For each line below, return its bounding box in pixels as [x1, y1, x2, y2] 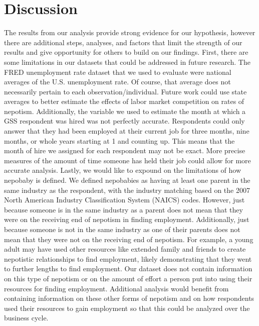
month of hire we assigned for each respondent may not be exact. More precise [4, 145, 245, 156]
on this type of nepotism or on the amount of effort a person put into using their [4, 273, 252, 283]
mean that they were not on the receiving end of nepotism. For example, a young [4, 234, 253, 244]
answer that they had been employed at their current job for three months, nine [4, 126, 249, 136]
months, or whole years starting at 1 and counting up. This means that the [4, 135, 235, 146]
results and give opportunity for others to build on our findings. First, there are [4, 47, 248, 57]
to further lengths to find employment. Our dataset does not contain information [4, 263, 252, 274]
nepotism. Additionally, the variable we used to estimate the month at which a [4, 105, 246, 116]
